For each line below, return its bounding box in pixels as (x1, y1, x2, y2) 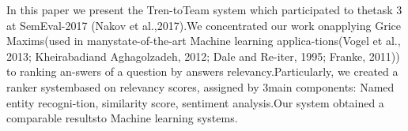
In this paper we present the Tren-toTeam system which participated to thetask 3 (6, 2, 402, 17)
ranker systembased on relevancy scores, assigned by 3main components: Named (6, 78, 395, 95)
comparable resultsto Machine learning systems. (6, 110, 238, 126)
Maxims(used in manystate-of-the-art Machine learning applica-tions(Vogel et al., (6, 32, 401, 49)
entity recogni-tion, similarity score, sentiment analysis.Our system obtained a (6, 94, 384, 110)
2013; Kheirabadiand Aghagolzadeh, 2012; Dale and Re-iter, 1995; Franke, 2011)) (6, 47, 400, 64)
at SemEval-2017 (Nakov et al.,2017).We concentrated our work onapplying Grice (6, 17, 402, 33)
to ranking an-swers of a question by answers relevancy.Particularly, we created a (6, 63, 399, 80)
